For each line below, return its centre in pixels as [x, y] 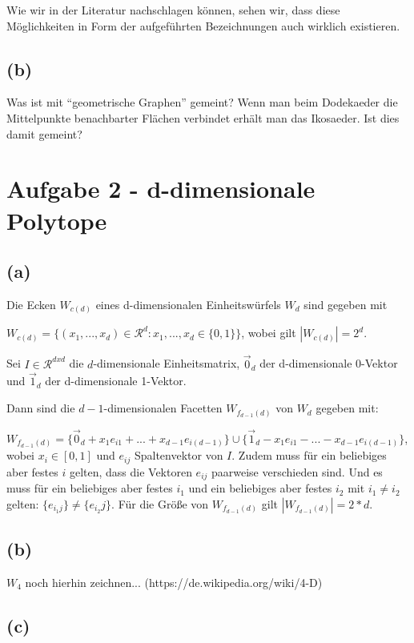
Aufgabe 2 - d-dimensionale [161, 189]
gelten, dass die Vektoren [131, 471]
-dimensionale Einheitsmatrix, [167, 363]
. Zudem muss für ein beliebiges [309, 455]
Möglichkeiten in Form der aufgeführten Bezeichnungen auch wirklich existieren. [203, 25]
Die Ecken [31, 304]
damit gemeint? [44, 133]
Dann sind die [41, 408]
